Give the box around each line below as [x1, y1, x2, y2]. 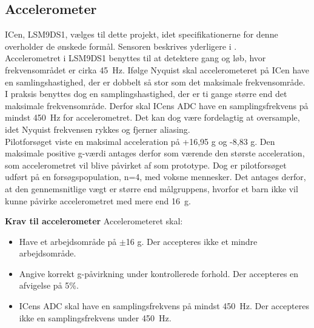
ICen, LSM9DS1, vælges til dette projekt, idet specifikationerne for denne [5, 28, 278, 41]
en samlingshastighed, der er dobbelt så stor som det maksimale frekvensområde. [5, 75, 306, 88]
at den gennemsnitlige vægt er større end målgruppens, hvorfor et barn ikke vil [5, 182, 298, 195]
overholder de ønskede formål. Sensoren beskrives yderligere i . [5, 39, 237, 52]
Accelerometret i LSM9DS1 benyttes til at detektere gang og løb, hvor [5, 52, 266, 64]
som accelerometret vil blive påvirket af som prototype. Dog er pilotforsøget [5, 158, 287, 171]
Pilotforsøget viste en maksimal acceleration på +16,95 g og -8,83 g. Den [5, 135, 275, 147]
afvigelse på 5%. [19, 279, 79, 292]
